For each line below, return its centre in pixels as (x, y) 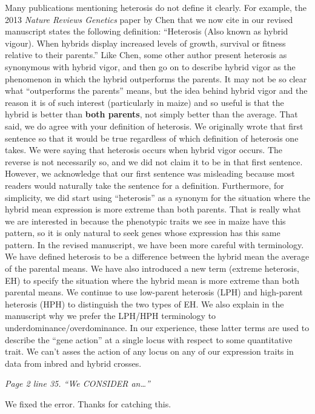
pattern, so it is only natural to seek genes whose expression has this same (143, 233)
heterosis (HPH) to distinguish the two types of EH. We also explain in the (144, 304)
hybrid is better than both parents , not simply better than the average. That (151, 114)
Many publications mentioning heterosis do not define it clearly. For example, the (156, 7)
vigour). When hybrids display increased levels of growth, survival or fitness (145, 43)
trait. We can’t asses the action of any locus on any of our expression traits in (149, 351)
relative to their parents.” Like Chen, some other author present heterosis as (146, 55)
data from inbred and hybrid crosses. (73, 363)
